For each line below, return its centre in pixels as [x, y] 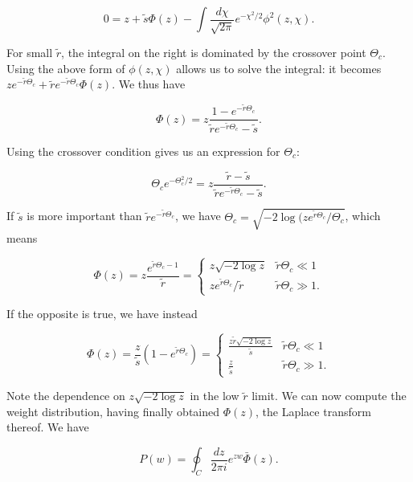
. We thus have [149, 84]
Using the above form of [66, 68]
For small [30, 52]
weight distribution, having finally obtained [113, 411]
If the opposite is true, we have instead [102, 314]
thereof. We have [48, 427]
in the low [215, 396]
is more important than [84, 216]
